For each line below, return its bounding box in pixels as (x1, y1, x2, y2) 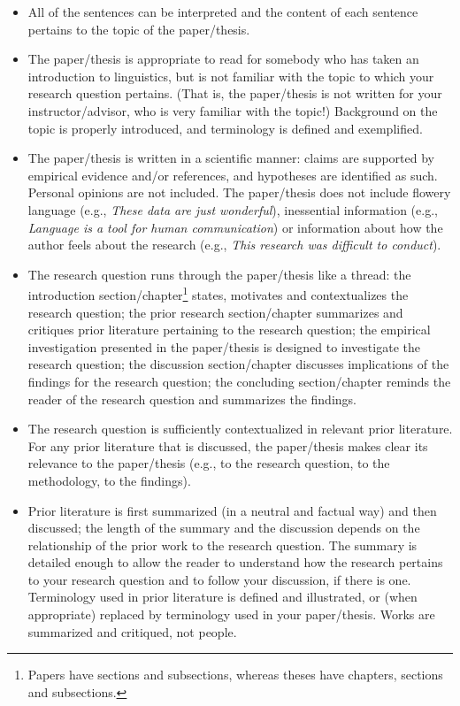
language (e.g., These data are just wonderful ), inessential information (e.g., (27, 200, 438, 219)
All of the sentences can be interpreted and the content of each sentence (27, 3, 418, 20)
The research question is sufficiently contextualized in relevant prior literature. (27, 419, 453, 438)
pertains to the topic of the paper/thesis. (27, 19, 250, 38)
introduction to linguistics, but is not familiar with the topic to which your (27, 66, 434, 85)
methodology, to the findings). (27, 471, 191, 489)
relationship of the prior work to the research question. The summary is (27, 535, 418, 554)
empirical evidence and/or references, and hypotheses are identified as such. (27, 165, 438, 184)
